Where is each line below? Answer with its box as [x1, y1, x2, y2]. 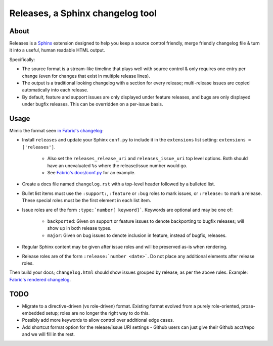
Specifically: [9, 56, 35, 63]
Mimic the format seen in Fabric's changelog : [9, 128, 104, 134]
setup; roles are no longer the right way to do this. [45, 310, 150, 316]
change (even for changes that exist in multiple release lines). [22, 73, 150, 79]
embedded [22, 310, 45, 316]
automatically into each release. [22, 87, 88, 93]
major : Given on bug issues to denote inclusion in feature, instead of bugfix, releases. [47, 232, 227, 238]
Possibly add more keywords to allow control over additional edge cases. [22, 317, 174, 323]
